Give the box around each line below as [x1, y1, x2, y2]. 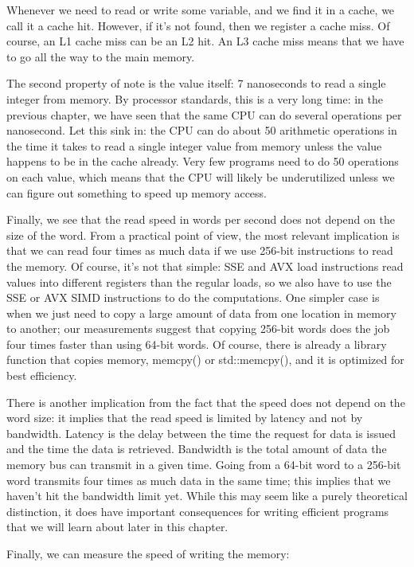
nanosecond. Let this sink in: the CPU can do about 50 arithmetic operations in [6, 122, 397, 139]
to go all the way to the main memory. [6, 48, 195, 65]
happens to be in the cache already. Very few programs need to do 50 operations [6, 153, 399, 170]
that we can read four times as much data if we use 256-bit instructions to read [6, 242, 393, 259]
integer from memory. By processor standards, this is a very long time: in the [6, 90, 384, 107]
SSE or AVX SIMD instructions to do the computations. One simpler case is [6, 289, 380, 306]
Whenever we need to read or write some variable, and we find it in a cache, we [6, 2, 395, 18]
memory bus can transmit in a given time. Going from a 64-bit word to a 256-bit [6, 456, 401, 473]
